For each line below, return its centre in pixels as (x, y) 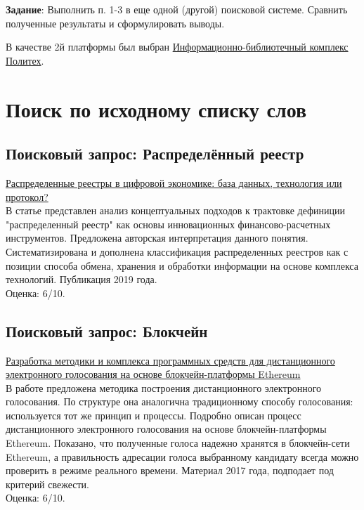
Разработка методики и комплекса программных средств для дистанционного (170, 360)
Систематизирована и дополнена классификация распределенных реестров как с (177, 251)
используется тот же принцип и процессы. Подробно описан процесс (154, 415)
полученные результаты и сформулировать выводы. (115, 23)
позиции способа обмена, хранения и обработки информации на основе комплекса (182, 265)
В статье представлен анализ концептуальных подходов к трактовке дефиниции (176, 210)
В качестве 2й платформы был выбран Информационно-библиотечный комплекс (177, 47)
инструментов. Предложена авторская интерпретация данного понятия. (157, 238)
